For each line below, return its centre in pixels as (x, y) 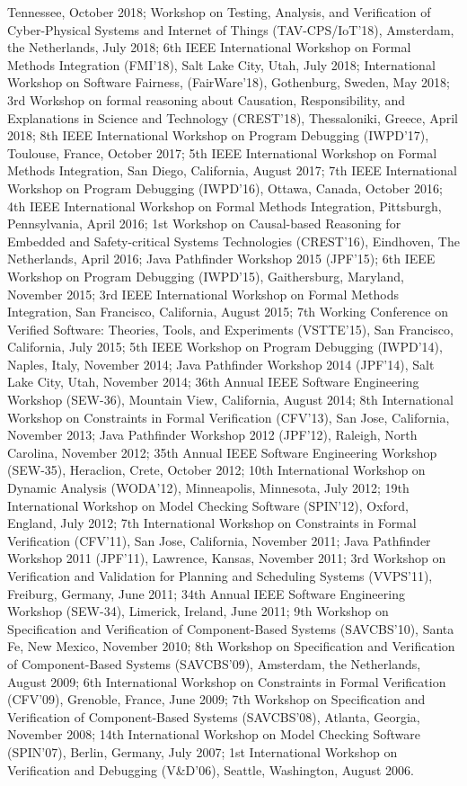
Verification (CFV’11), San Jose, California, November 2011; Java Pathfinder (219, 540)
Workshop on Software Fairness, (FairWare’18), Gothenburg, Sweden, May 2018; (229, 82)
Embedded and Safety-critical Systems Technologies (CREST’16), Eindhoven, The (233, 241)
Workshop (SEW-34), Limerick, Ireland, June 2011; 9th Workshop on (198, 611)
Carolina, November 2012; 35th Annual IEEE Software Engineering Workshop (222, 452)
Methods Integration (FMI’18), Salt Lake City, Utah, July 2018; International (221, 64)
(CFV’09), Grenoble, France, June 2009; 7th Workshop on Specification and (216, 699)
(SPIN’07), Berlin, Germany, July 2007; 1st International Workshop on (203, 751)
